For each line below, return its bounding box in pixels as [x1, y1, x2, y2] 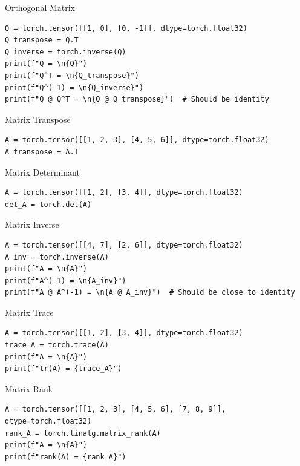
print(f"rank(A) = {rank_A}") [5, 452, 126, 461]
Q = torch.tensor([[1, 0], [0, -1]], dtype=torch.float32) [5, 24, 247, 33]
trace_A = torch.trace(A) [5, 341, 109, 350]
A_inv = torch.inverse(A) [5, 252, 109, 261]
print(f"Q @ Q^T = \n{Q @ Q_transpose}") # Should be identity [5, 95, 269, 104]
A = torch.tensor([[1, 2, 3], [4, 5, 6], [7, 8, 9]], [5, 405, 226, 414]
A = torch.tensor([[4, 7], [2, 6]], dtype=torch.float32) [5, 240, 243, 249]
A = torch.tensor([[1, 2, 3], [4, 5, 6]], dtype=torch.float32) [5, 136, 269, 145]
